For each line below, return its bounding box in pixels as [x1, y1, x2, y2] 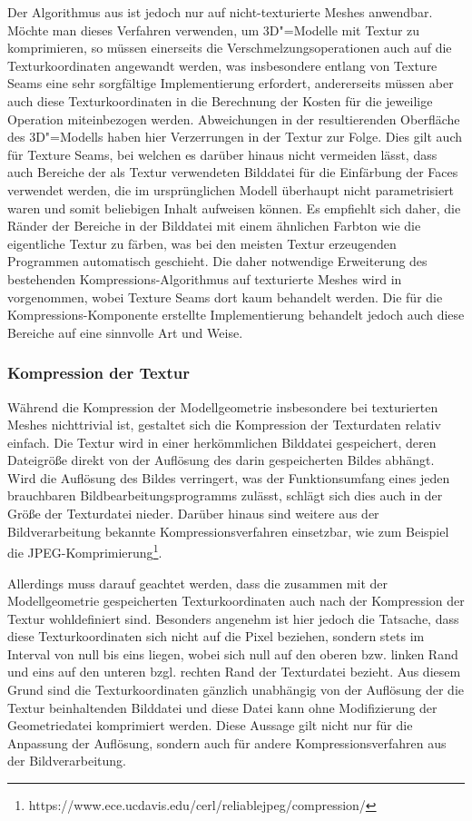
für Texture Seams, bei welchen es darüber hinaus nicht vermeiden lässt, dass [7, 144, 438, 163]
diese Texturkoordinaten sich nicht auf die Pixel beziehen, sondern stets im [7, 627, 425, 646]
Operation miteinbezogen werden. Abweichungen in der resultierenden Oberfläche [7, 109, 460, 128]
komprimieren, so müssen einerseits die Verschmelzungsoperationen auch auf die [7, 38, 452, 57]
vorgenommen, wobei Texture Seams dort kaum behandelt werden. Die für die [7, 287, 443, 306]
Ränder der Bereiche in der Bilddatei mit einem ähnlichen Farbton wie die [7, 216, 421, 235]
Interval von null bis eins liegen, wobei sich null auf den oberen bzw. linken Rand [7, 644, 458, 663]
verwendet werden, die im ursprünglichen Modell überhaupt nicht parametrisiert [7, 180, 455, 199]
